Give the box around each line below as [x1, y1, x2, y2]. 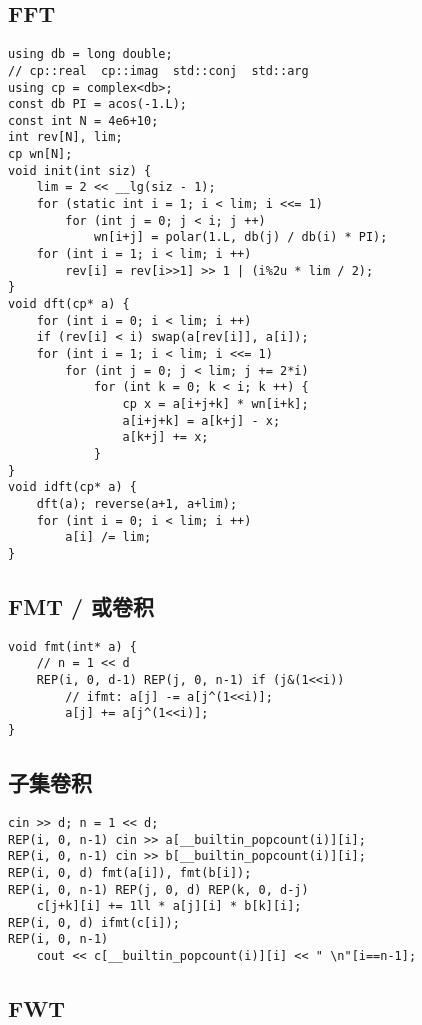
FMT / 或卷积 [8, 590, 155, 621]
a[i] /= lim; [65, 530, 152, 545]
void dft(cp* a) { [8, 297, 130, 312]
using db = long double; [8, 47, 173, 62]
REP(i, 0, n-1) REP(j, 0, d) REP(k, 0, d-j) [8, 882, 309, 897]
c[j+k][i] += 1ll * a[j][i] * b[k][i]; [36, 899, 302, 914]
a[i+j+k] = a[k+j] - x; [122, 413, 281, 428]
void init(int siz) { [8, 163, 152, 178]
